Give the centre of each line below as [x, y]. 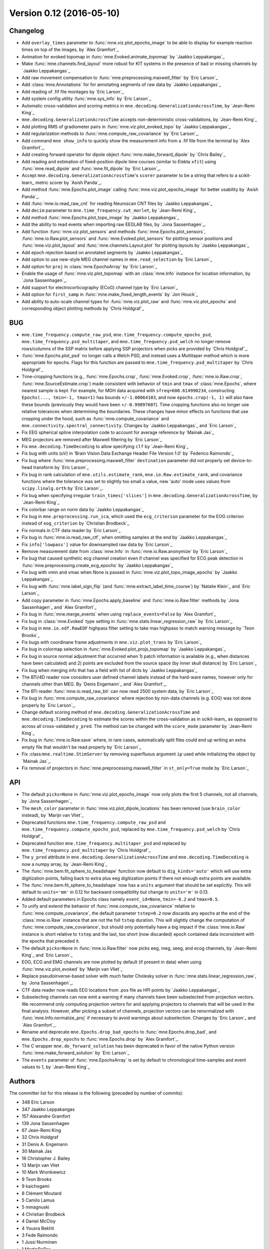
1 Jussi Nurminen [39, 1242]
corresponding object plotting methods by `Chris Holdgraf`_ [83, 308]
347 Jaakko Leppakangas [48, 1109]
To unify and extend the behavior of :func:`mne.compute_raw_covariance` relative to [108, 906]
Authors [22, 1081]
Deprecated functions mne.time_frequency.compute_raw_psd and [94, 822]
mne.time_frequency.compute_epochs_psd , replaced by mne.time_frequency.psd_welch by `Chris [131, 829]
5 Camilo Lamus [38, 1200]
